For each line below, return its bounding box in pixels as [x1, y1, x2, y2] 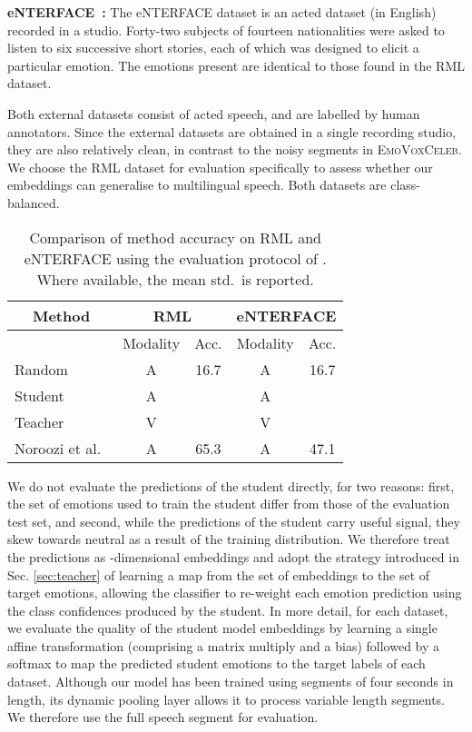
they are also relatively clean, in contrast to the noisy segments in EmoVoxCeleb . [7, 140, 462, 159]
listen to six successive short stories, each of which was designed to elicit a [7, 38, 419, 57]
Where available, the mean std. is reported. [36, 268, 314, 290]
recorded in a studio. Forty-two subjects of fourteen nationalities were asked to [7, 20, 445, 39]
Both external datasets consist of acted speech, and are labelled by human [7, 104, 420, 123]
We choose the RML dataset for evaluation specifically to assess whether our [7, 157, 433, 176]
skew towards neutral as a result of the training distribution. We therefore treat [7, 529, 450, 549]
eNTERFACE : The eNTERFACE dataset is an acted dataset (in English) [7, 3, 437, 21]
